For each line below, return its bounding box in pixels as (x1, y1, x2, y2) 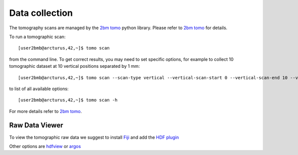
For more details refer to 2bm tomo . (9, 108, 82, 114)
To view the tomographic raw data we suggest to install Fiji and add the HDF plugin (9, 134, 179, 140)
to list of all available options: (9, 86, 69, 92)
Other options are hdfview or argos (9, 143, 81, 149)
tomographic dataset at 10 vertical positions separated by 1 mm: (9, 63, 140, 69)
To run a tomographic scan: (9, 34, 66, 40)
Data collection (9, 7, 73, 18)
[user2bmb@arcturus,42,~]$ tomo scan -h (18, 97, 118, 103)
